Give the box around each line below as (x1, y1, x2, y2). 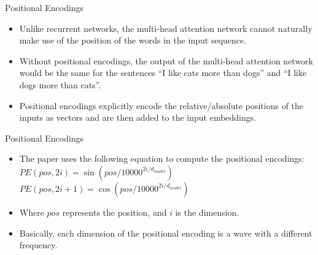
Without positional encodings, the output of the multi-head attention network (19, 54, 313, 67)
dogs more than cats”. (19, 78, 101, 91)
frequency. (19, 238, 58, 251)
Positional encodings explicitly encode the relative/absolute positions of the (19, 99, 304, 112)
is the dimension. (175, 205, 239, 218)
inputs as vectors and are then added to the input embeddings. (19, 111, 257, 124)
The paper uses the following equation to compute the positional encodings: (19, 152, 304, 165)
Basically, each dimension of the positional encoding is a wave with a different (19, 226, 312, 239)
